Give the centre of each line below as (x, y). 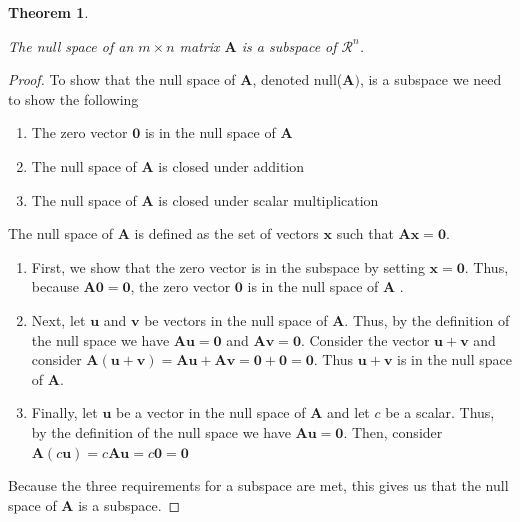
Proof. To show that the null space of (122, 79)
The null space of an (71, 45)
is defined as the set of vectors (226, 233)
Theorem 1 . (48, 12)
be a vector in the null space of (211, 412)
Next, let (58, 319)
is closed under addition (231, 165)
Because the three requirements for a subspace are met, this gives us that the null (258, 485)
